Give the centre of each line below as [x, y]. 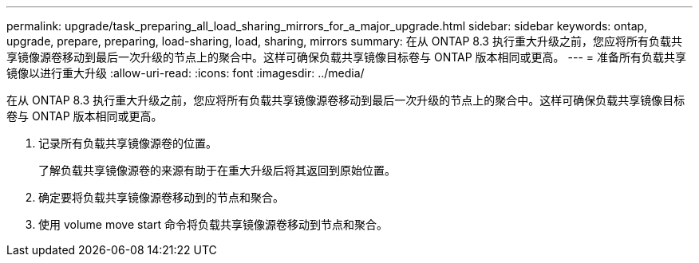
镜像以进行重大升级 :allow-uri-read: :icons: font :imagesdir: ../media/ [186, 73]
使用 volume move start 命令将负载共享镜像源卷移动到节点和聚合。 [213, 224]
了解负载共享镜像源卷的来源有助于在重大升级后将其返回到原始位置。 [217, 170]
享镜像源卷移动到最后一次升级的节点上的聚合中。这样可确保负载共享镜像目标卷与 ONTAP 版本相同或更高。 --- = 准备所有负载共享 [346, 57]
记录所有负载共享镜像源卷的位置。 [128, 143]
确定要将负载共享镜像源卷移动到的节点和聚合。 [161, 197]
